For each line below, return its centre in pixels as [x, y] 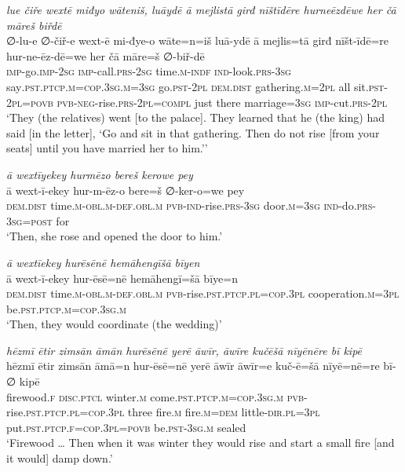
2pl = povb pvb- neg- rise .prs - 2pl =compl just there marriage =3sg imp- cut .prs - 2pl [197, 102]
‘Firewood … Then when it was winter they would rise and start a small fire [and [201, 443]
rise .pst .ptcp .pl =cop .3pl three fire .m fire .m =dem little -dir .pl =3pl [163, 412]
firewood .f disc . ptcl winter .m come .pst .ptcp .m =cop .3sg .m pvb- [157, 396]
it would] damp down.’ [60, 458]
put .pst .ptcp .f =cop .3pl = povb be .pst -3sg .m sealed [126, 427]
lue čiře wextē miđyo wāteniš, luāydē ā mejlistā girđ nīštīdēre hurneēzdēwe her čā [201, 9]
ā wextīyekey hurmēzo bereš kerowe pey [100, 174]
